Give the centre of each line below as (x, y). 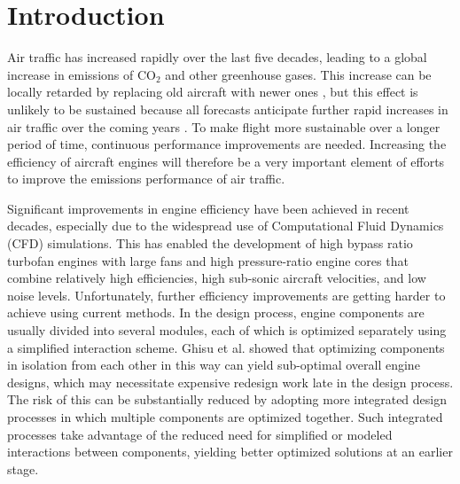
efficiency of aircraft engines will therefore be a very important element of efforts (226, 161)
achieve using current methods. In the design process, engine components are (216, 312)
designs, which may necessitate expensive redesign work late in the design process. (230, 382)
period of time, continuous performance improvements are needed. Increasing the (227, 144)
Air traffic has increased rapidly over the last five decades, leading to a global (217, 57)
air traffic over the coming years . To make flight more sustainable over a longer (224, 126)
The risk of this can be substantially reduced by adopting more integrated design (227, 399)
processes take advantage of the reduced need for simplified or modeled (200, 434)
